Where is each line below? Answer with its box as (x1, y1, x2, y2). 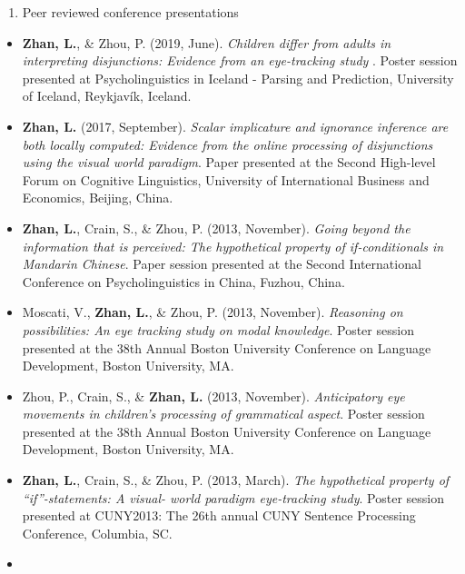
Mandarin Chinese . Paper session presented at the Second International (22, 254, 421, 273)
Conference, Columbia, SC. (22, 523, 173, 542)
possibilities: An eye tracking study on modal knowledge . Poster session (22, 320, 414, 339)
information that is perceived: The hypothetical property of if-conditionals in (22, 236, 444, 255)
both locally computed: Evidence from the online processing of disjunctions (22, 134, 433, 153)
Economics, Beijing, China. (22, 188, 173, 207)
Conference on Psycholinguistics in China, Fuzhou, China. (22, 272, 345, 291)
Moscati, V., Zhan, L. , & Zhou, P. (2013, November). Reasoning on (22, 302, 403, 322)
